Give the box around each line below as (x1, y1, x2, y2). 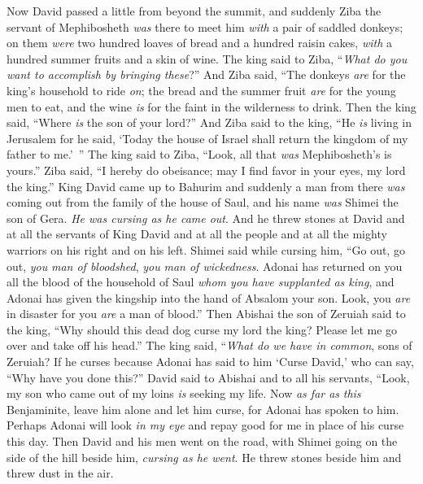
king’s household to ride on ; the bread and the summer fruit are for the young (7, 81, 396, 98)
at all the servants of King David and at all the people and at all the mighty (7, 225, 387, 242)
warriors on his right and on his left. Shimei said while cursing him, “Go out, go (7, 241, 405, 258)
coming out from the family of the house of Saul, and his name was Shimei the (7, 194, 399, 211)
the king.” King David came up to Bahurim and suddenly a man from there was (7, 177, 405, 194)
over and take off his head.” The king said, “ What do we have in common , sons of (7, 337, 412, 354)
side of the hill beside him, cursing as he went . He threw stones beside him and (7, 448, 402, 465)
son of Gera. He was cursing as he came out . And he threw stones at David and (7, 209, 405, 226)
